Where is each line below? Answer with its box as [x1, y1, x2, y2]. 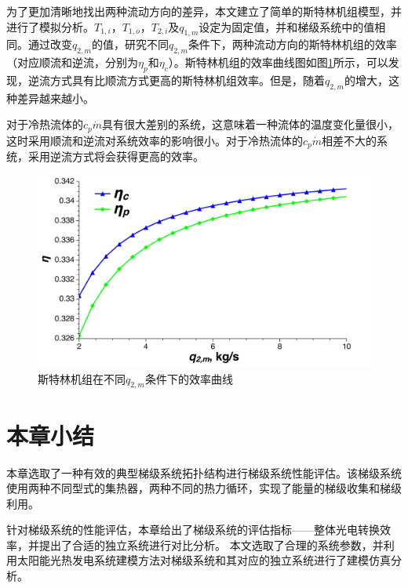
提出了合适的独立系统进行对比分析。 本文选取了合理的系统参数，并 [38, 536, 384, 553]
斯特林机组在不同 [38, 370, 126, 387]
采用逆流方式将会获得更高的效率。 [27, 148, 204, 165]
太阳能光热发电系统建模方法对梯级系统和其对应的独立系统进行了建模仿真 [16, 552, 391, 568]
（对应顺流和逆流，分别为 [6, 54, 138, 71]
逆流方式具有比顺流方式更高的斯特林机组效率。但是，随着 [27, 71, 325, 88]
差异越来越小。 [16, 89, 94, 106]
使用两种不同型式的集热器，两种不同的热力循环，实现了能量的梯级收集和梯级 [6, 480, 402, 496]
